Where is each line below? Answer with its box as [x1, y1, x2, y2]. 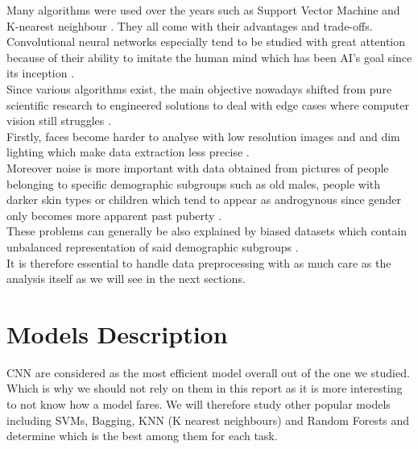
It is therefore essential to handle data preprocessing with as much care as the [6, 254, 391, 271]
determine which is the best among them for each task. [6, 427, 278, 444]
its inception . [6, 64, 75, 81]
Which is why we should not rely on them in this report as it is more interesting [6, 380, 403, 397]
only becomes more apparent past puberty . [6, 206, 222, 223]
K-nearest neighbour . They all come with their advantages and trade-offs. [6, 17, 373, 34]
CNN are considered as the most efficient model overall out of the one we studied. [6, 364, 410, 380]
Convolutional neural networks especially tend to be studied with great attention [6, 33, 406, 50]
